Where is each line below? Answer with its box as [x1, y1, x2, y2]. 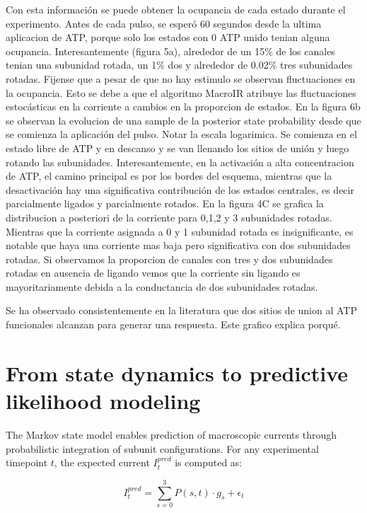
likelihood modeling [6, 386, 201, 415]
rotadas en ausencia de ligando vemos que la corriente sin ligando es [6, 265, 301, 280]
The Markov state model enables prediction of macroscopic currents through [6, 427, 337, 442]
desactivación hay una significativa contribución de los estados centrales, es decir [6, 182, 354, 197]
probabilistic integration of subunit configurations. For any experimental [6, 441, 319, 456]
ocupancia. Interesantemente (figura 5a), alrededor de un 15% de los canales [6, 43, 335, 58]
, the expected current [54, 455, 150, 470]
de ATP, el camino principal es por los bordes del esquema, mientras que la [6, 168, 332, 183]
